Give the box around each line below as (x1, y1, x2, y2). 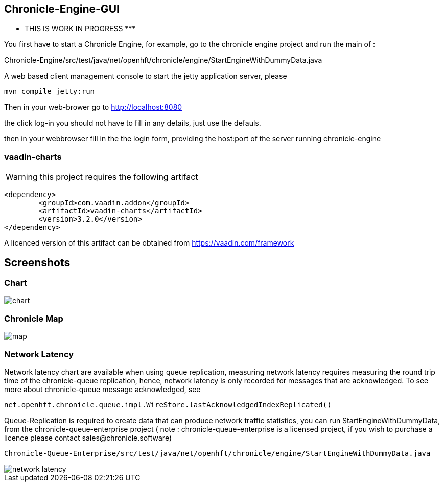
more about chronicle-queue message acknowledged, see (4, 384, 201, 394)
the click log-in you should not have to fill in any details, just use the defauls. (4, 118, 261, 128)
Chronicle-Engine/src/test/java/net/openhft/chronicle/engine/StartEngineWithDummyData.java (4, 56, 322, 65)
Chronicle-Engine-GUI (4, 3, 120, 15)
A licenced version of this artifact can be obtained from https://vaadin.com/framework (4, 238, 294, 248)
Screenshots (4, 256, 71, 269)
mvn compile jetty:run (4, 87, 95, 96)
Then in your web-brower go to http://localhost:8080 (4, 103, 182, 112)
